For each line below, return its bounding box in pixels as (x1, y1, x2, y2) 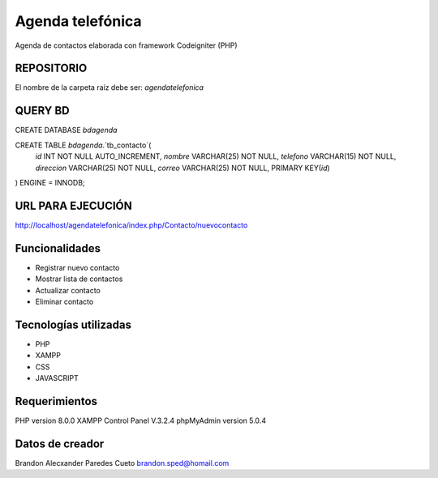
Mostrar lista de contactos (35, 274, 123, 284)
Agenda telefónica (15, 12, 142, 30)
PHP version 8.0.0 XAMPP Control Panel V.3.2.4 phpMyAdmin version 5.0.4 (15, 416, 267, 425)
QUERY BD (15, 104, 70, 117)
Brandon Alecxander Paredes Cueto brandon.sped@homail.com (15, 458, 230, 467)
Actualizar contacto (35, 285, 101, 295)
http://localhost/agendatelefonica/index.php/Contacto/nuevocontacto (15, 220, 248, 230)
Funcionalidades (15, 241, 101, 255)
